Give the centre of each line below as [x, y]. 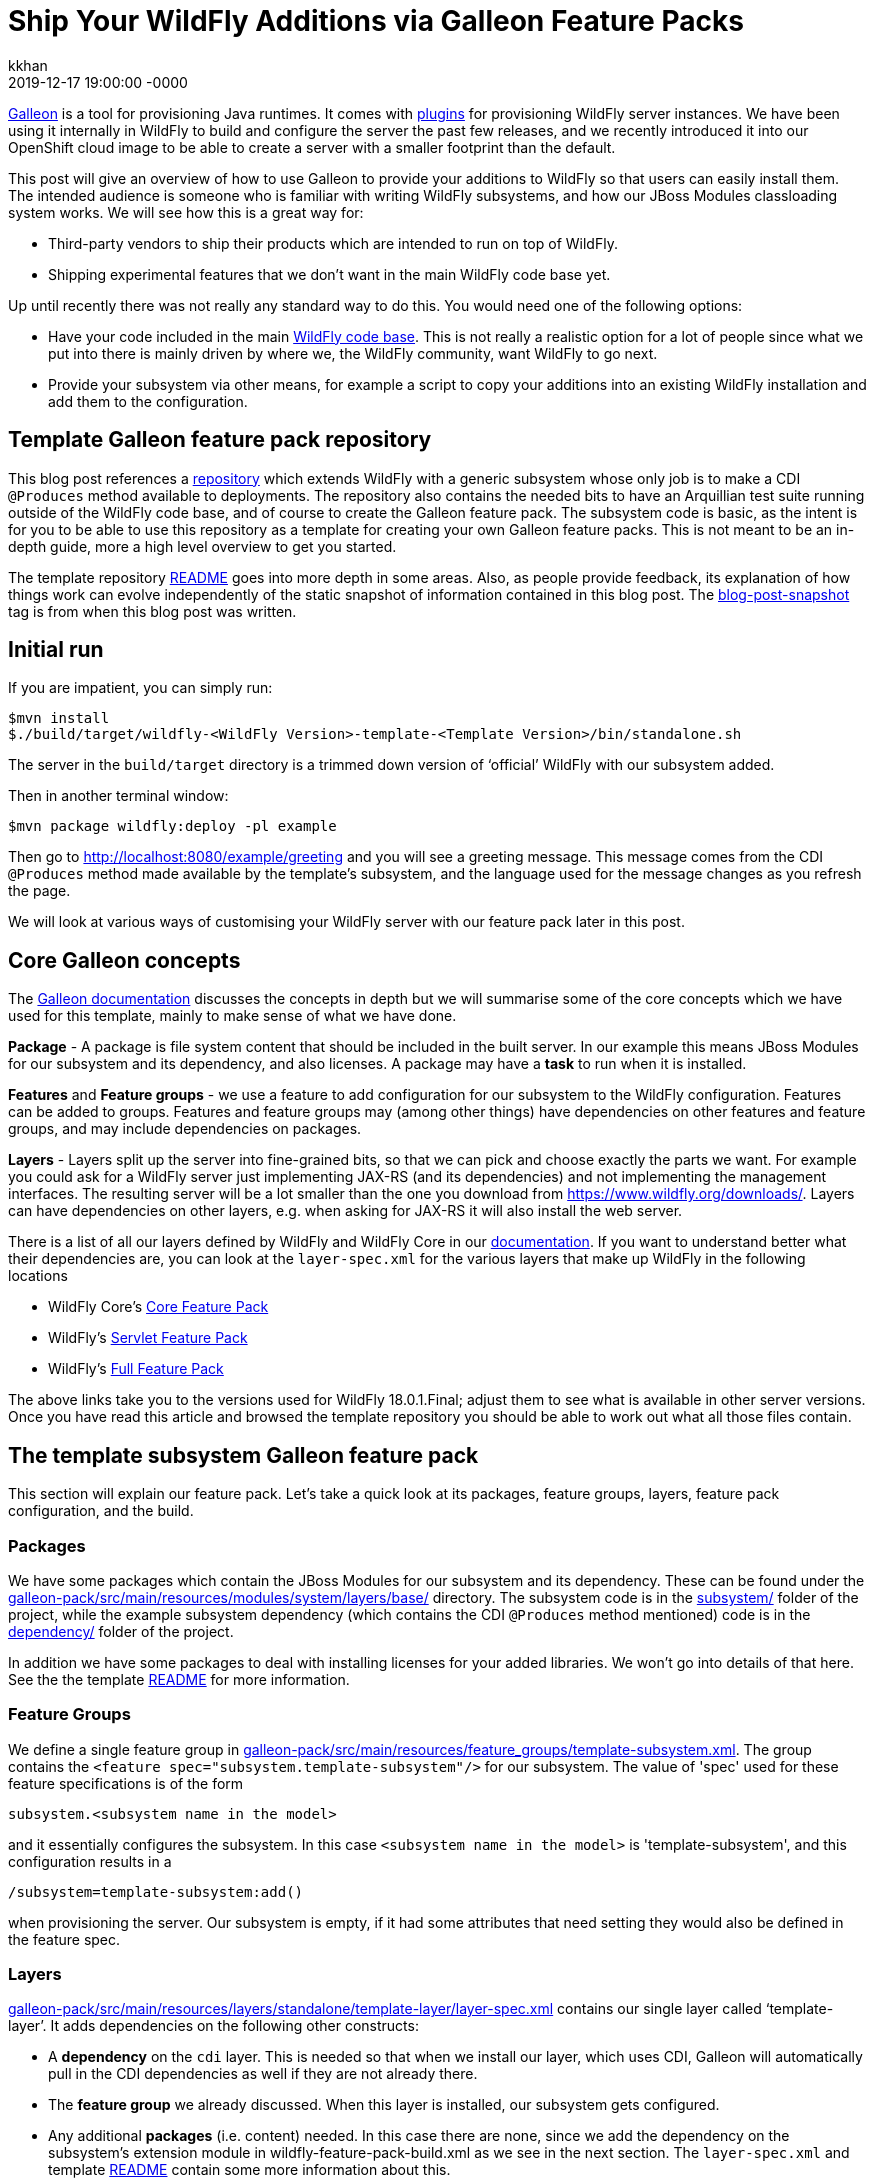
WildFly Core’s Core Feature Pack [158, 1307]
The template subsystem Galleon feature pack [243, 1455]
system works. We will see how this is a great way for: [186, 212]
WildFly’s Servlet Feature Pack [148, 1338]
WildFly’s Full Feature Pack [136, 1369]
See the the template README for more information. [179, 1679]
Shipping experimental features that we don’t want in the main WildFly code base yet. [329, 274]
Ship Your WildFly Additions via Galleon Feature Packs [376, 21]
